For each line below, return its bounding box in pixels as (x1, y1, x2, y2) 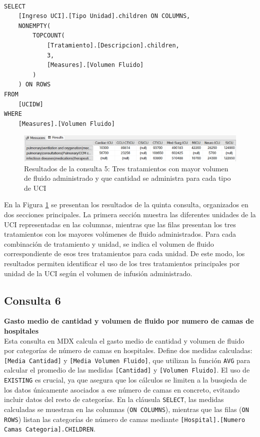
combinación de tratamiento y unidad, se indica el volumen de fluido (4, 238, 214, 249)
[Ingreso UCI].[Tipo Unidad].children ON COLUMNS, (18, 12, 190, 20)
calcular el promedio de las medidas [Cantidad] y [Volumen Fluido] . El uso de (4, 365, 250, 375)
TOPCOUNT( (32, 32, 65, 39)
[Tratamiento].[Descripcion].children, (46, 41, 179, 49)
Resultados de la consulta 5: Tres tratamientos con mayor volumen (24, 163, 228, 173)
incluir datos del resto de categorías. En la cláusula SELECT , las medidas (4, 394, 224, 405)
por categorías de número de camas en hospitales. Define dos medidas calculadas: (4, 345, 252, 356)
